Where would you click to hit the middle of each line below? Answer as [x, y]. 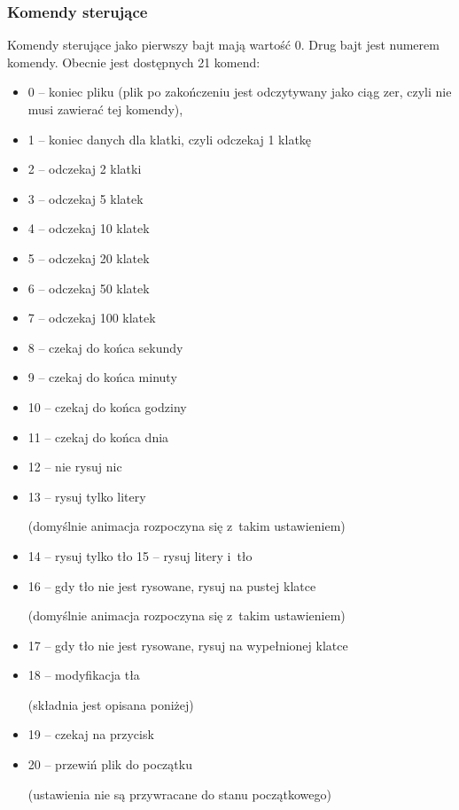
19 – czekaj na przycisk [91, 734]
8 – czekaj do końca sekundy [105, 347]
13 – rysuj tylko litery [87, 496]
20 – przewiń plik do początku [110, 764]
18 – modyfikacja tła [84, 675]
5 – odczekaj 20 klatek [89, 257]
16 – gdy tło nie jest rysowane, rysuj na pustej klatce [172, 585]
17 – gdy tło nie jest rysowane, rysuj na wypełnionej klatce [188, 645]
